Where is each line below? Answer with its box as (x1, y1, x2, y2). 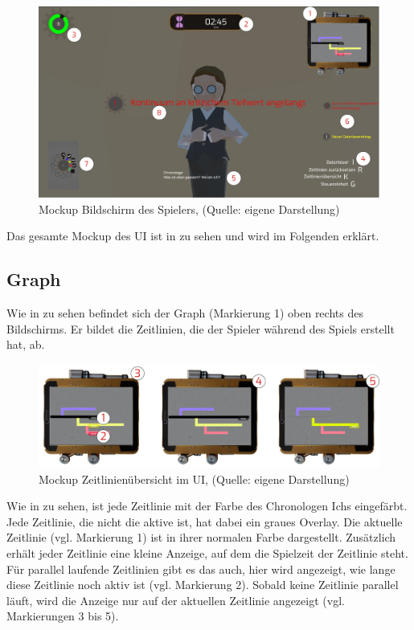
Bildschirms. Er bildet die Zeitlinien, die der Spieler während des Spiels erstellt (6, 320, 395, 337)
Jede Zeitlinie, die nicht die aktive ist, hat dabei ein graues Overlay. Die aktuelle (6, 513, 403, 530)
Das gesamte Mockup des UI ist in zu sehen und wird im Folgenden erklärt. (6, 227, 379, 244)
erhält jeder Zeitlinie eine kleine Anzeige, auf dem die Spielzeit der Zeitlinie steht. (6, 545, 408, 561)
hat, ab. (6, 336, 45, 353)
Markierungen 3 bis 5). (6, 607, 119, 624)
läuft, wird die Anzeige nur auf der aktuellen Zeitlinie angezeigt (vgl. (6, 591, 345, 608)
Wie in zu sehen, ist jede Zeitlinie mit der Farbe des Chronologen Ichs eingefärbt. (6, 497, 408, 514)
